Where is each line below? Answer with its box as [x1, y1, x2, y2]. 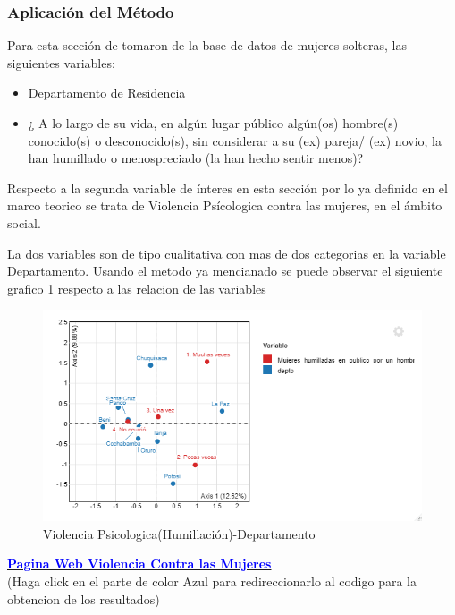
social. [7, 213, 41, 232]
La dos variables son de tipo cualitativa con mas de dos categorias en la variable [7, 243, 446, 262]
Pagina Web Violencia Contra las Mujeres [7, 554, 272, 573]
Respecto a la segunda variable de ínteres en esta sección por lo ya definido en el [7, 178, 448, 197]
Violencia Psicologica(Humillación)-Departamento [43, 524, 316, 542]
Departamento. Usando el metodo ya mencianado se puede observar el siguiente [7, 261, 443, 280]
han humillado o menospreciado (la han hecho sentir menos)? [28, 149, 364, 167]
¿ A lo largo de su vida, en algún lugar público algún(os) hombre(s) [28, 114, 399, 132]
